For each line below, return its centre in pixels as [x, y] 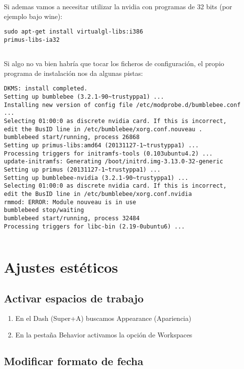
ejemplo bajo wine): [33, 16]
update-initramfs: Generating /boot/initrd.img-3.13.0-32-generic [114, 162]
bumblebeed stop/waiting [44, 210]
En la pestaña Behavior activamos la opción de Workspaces [104, 334]
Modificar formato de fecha [74, 360]
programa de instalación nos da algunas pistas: [73, 73]
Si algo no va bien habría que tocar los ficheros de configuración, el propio [114, 63]
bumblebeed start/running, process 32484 [72, 218]
